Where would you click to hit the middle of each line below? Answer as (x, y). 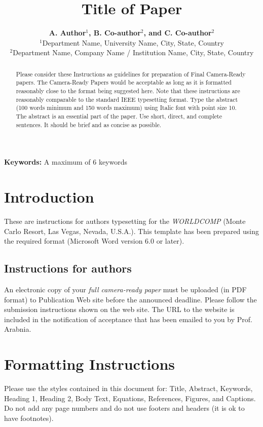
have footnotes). (29, 418)
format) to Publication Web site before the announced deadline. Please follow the (130, 299)
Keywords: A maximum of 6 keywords (66, 162)
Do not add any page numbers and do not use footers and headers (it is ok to (124, 408)
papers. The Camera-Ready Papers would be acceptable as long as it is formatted (124, 82)
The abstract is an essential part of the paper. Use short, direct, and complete (119, 116)
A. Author (67, 33)
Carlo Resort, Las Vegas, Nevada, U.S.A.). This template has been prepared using (132, 231)
